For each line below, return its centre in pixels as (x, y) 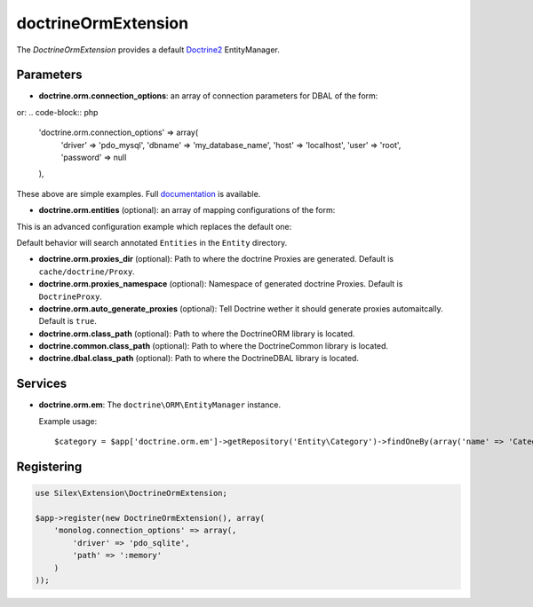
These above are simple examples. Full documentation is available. (139, 193)
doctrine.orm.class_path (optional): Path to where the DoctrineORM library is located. (197, 334)
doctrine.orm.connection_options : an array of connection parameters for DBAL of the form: (208, 96)
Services (42, 384)
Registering (49, 466)
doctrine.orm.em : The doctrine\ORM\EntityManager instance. (160, 405)
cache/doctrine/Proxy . (87, 272)
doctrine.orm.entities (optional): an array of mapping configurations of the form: (187, 210)
